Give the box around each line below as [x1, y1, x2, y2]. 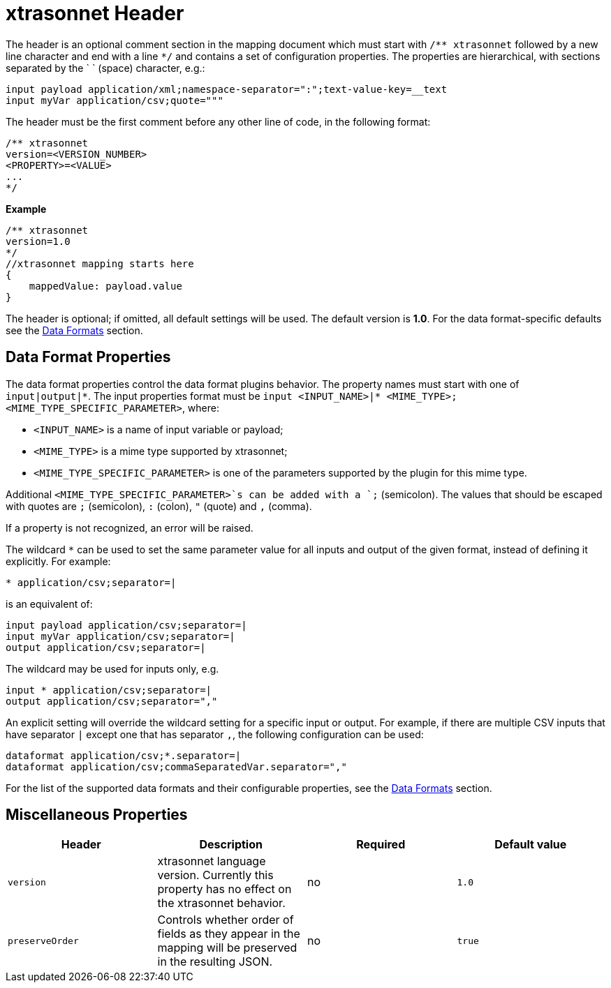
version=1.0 [6, 235, 71, 247]
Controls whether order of [157, 913, 294, 927]
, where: [182, 401, 219, 414]
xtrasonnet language [157, 854, 266, 869]
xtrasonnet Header [6, 1, 184, 25]
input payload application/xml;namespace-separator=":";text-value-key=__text [6, 83, 448, 95]
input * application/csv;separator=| [6, 684, 212, 696]
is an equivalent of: [6, 597, 93, 610]
